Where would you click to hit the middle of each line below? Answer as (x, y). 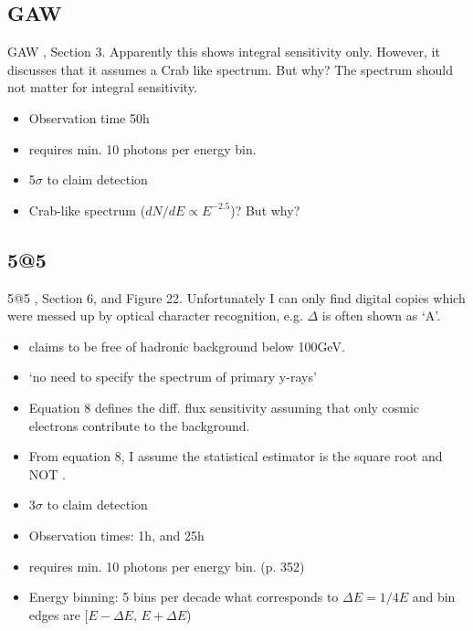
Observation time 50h (89, 117)
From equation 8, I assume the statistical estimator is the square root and (236, 456)
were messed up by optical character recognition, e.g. (155, 315)
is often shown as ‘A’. (381, 315)
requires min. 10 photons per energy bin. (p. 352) (167, 566)
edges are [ (58, 614)
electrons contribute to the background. (139, 425)
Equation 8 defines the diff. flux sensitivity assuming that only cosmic (224, 407)
